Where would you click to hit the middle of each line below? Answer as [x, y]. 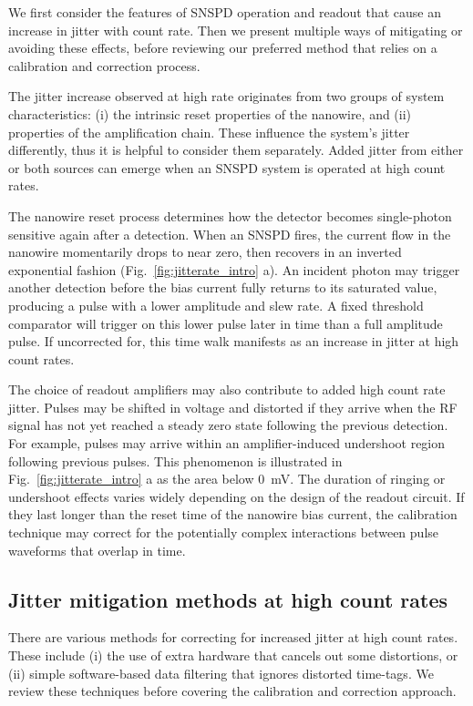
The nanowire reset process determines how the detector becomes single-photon [230, 215]
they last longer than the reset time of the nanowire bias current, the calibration [233, 514]
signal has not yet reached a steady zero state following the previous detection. [228, 425]
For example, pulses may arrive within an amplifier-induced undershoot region [227, 443]
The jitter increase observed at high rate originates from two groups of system [226, 96]
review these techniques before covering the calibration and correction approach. [232, 691]
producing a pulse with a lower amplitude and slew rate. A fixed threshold [216, 305]
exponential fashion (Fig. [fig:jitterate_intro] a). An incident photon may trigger [234, 269]
